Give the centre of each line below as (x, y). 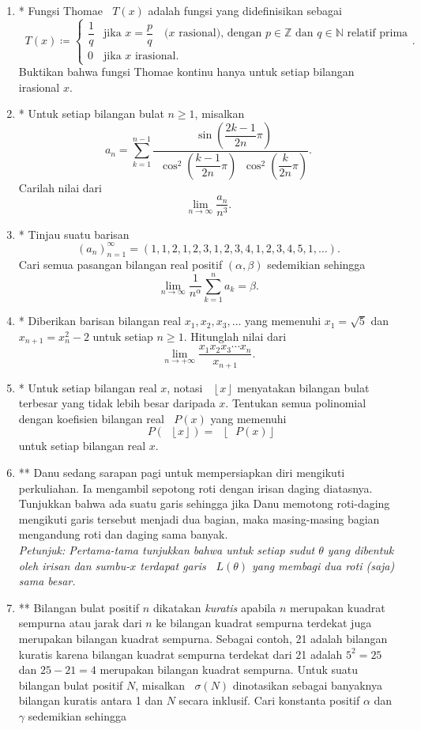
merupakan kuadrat (337, 607)
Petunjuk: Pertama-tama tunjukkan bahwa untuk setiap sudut (167, 550)
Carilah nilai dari (60, 187)
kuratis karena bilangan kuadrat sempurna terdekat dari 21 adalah (180, 654)
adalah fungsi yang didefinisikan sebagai (245, 10)
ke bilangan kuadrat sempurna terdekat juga (264, 623)
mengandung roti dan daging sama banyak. (123, 534)
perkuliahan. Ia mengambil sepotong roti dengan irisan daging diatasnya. (195, 488)
